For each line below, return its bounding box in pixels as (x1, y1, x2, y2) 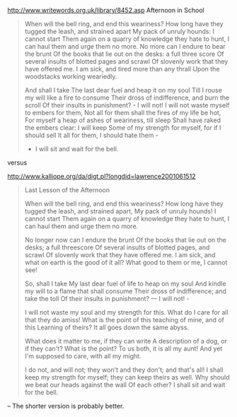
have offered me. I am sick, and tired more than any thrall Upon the (24, 65, 220, 73)
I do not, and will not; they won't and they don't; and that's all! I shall (24, 365, 224, 374)
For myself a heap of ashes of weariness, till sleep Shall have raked (24, 116, 221, 124)
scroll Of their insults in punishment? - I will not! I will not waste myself (24, 101, 230, 109)
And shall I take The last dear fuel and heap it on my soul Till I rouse (24, 86, 223, 94)
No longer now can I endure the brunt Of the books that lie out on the (24, 236, 226, 244)
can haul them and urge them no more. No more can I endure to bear (24, 42, 226, 50)
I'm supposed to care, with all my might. (24, 352, 141, 360)
